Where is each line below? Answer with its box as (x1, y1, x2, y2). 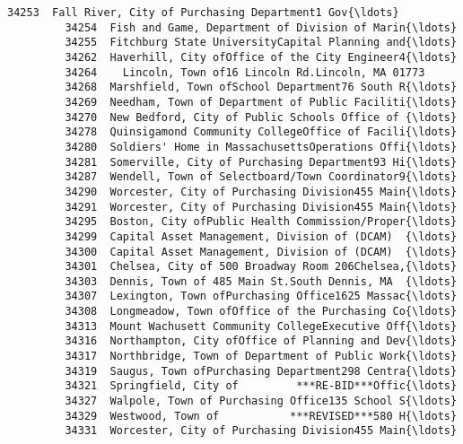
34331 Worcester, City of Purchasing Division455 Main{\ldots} (65, 424, 458, 438)
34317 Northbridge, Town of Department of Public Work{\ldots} (65, 350, 458, 363)
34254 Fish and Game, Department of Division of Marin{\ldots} (65, 21, 458, 34)
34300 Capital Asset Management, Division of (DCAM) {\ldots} (65, 245, 458, 258)
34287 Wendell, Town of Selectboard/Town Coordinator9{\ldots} (65, 170, 458, 184)
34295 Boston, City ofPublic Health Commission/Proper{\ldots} (65, 215, 458, 229)
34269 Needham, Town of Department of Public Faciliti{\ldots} (65, 95, 458, 109)
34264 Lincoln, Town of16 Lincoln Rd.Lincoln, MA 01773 (65, 65, 425, 79)
